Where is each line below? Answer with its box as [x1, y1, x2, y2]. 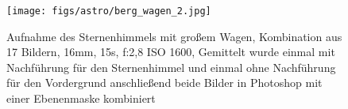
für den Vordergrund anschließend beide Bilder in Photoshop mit [6, 74, 323, 91]
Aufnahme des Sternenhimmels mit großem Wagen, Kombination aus [6, 28, 342, 44]
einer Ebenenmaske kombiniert [6, 90, 156, 107]
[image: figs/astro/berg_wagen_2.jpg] [6, 6, 211, 17]
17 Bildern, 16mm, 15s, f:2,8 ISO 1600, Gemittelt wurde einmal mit [6, 43, 335, 60]
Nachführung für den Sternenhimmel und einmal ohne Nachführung [6, 58, 336, 75]
